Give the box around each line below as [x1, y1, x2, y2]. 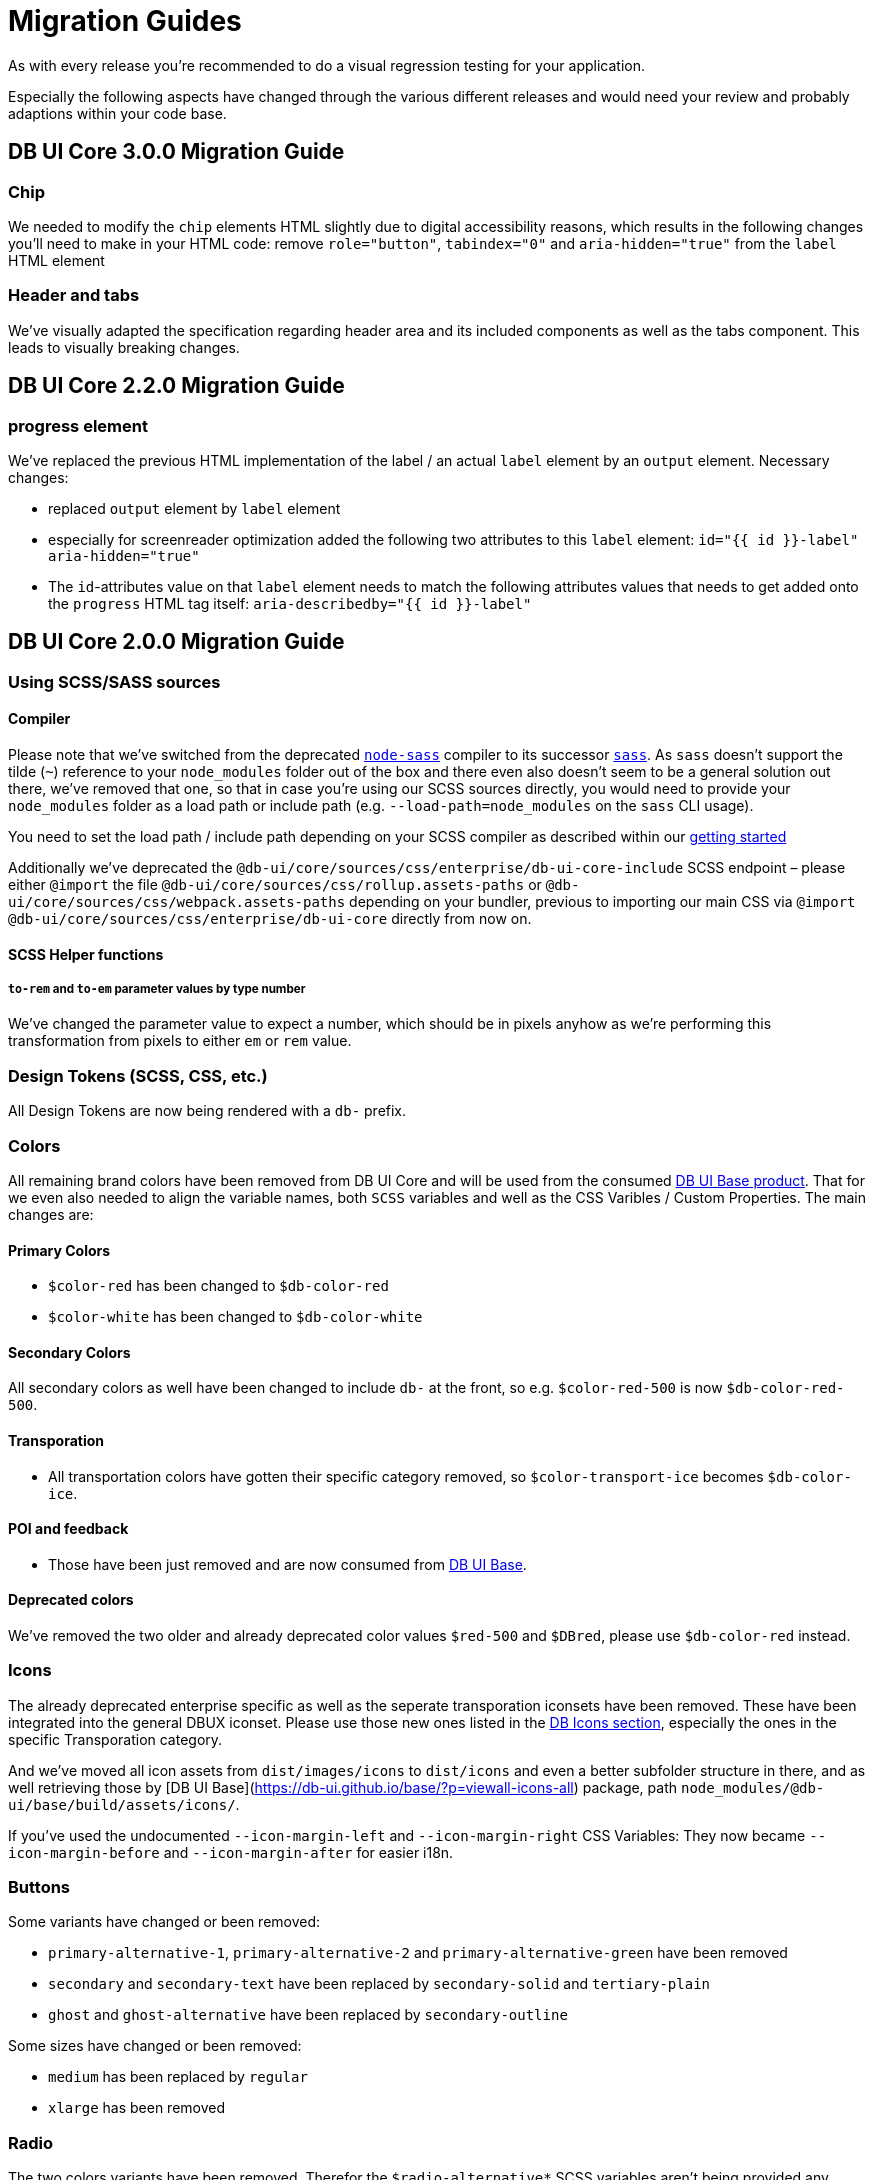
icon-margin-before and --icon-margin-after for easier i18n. [8, 1843, 454, 1861]
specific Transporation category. [8, 1730, 223, 1748]
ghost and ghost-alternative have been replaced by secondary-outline [48, 2006, 568, 2024]
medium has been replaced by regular [48, 2068, 308, 2086]
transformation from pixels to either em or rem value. [8, 1032, 352, 1050]
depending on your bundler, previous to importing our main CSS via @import [349, 893, 856, 910]
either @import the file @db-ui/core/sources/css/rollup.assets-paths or [8, 876, 542, 893]
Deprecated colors [8, 1591, 134, 1609]
